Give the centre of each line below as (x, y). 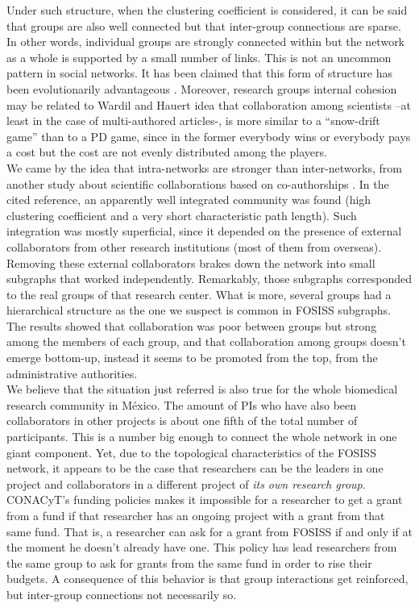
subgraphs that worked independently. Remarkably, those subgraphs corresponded (209, 279)
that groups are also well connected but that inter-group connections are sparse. (204, 25)
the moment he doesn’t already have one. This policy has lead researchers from (202, 547)
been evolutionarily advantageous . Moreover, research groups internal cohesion (202, 88)
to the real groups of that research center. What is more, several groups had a (199, 294)
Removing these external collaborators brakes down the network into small (191, 262)
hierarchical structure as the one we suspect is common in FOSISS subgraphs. (199, 310)
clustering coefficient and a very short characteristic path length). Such (182, 215)
